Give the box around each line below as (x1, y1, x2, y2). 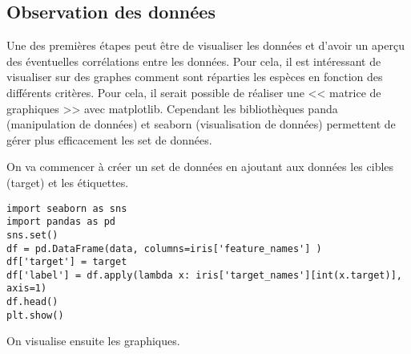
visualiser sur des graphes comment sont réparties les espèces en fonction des (6, 68, 383, 85)
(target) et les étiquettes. (6, 173, 129, 190)
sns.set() (6, 229, 58, 241)
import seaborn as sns (6, 202, 127, 214)
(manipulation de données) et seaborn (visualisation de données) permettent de (6, 116, 396, 132)
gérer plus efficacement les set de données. (6, 131, 212, 148)
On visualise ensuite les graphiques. (6, 332, 180, 349)
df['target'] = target (6, 256, 127, 268)
